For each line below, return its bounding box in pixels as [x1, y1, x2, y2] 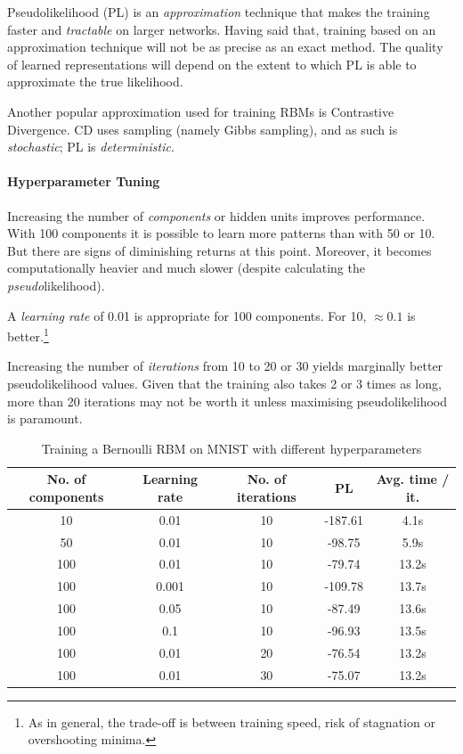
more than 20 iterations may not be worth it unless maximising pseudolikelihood [7, 391, 448, 410]
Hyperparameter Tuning [7, 172, 160, 191]
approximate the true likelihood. [7, 72, 183, 91]
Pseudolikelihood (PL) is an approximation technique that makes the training [7, 3, 430, 20]
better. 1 [7, 324, 49, 345]
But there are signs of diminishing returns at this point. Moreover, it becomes [7, 241, 432, 259]
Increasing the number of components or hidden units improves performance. [7, 206, 426, 225]
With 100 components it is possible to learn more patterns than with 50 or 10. [7, 224, 435, 242]
